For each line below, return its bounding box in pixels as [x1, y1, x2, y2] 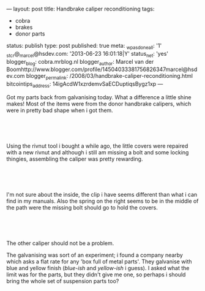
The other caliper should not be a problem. [6, 239, 114, 247]
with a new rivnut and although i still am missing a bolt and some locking [6, 148, 189, 156]
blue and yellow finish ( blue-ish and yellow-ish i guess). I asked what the [6, 264, 190, 271]
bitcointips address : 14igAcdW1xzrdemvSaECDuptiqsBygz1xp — [6, 80, 163, 89]
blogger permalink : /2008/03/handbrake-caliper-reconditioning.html [26, 72, 193, 81]
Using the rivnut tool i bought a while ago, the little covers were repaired [6, 142, 188, 149]
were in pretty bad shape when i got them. [6, 107, 113, 114]
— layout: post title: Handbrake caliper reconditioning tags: [6, 6, 155, 12]
